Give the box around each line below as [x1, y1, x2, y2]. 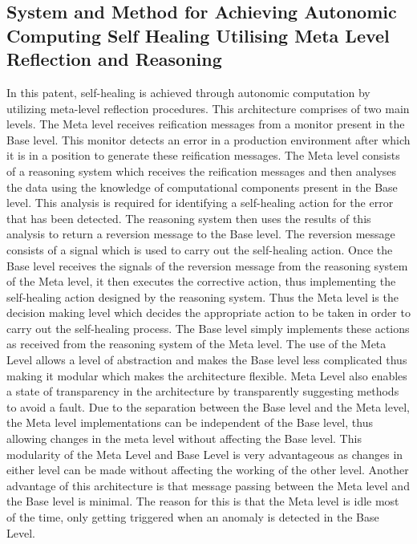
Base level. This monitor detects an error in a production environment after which [6, 131, 411, 148]
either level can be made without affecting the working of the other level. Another [6, 461, 409, 478]
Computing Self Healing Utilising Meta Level [6, 22, 390, 47]
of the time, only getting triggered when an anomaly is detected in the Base [6, 509, 379, 526]
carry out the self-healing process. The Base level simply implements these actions [6, 319, 410, 336]
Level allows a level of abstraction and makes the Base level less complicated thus [6, 351, 407, 368]
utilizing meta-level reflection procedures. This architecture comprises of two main [6, 99, 410, 116]
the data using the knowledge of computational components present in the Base [6, 178, 398, 195]
